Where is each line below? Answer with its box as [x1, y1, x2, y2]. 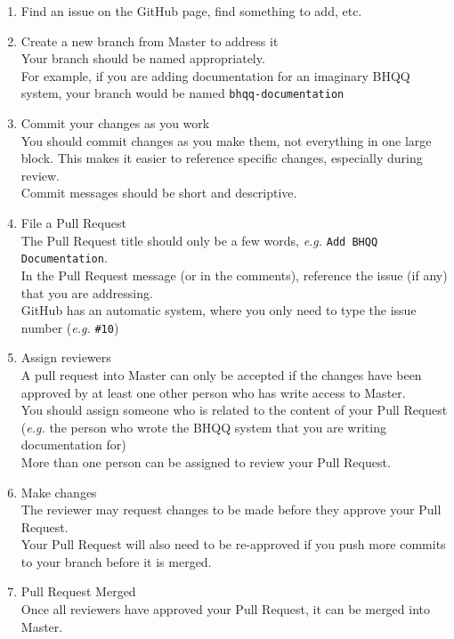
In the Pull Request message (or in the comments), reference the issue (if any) [20, 265, 448, 284]
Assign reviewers [20, 348, 111, 367]
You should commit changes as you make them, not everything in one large [20, 131, 432, 150]
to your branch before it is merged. [20, 552, 212, 570]
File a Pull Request [20, 214, 126, 231]
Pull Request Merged [20, 582, 136, 601]
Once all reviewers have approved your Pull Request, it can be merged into [20, 600, 431, 619]
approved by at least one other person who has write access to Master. [20, 383, 406, 401]
